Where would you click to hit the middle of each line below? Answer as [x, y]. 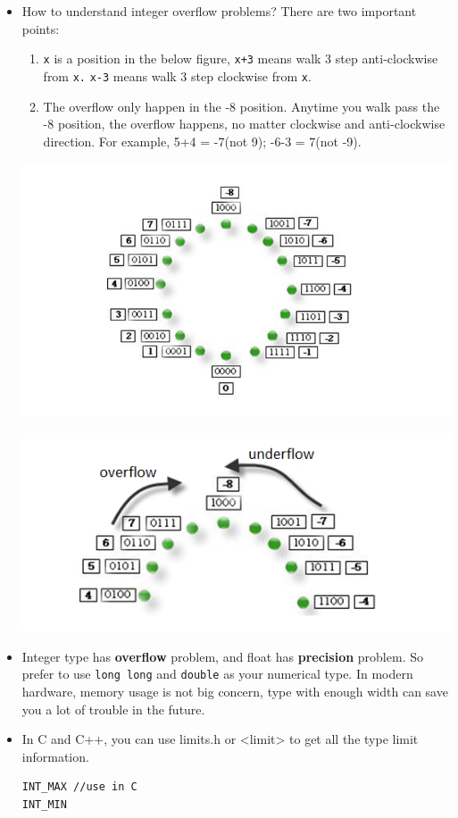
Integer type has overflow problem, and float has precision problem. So [222, 656]
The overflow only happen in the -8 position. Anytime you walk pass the [241, 106]
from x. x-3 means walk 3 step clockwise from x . [177, 75]
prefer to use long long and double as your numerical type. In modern [217, 674]
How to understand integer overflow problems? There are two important [219, 11]
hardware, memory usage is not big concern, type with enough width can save [235, 691]
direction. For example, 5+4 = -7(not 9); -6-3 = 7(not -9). [202, 141]
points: [41, 28]
